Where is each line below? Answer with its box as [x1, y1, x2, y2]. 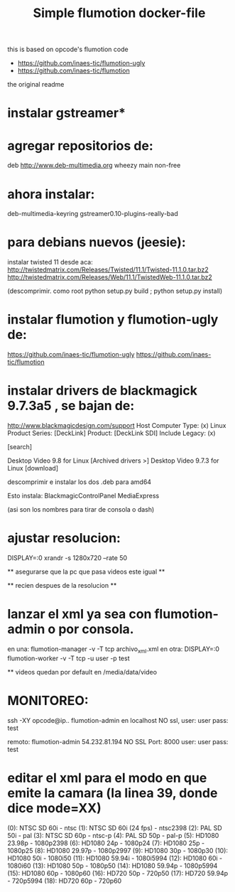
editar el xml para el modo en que [7, 770, 207, 786]
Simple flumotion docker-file [33, 5, 206, 21]
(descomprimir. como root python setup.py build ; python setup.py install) [7, 286, 223, 296]
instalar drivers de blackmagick [7, 382, 197, 399]
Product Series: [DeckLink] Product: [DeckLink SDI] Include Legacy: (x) [7, 429, 216, 438]
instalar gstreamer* [7, 105, 126, 122]
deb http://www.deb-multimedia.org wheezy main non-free [7, 161, 181, 170]
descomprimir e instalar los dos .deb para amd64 [7, 478, 151, 486]
